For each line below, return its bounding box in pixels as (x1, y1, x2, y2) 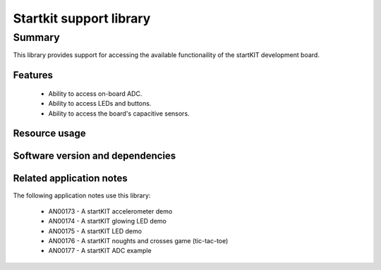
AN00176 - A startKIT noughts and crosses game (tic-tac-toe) (48, 237, 229, 245)
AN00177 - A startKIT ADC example (48, 247, 152, 255)
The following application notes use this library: (13, 191, 151, 200)
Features (13, 69, 53, 81)
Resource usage (13, 128, 86, 140)
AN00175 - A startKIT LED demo (48, 226, 143, 235)
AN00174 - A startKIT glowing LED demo (48, 217, 167, 226)
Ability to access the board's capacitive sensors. (48, 109, 190, 118)
